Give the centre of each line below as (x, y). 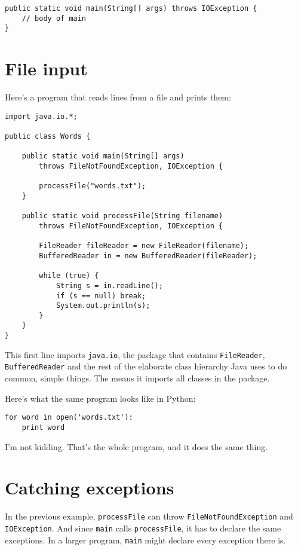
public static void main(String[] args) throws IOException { (131, 8)
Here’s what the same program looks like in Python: (100, 398)
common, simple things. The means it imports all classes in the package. (137, 378)
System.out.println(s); (103, 306)
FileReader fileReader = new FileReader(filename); (144, 246)
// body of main (54, 18)
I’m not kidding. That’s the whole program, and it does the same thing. (136, 446)
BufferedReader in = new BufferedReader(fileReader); (148, 256)
